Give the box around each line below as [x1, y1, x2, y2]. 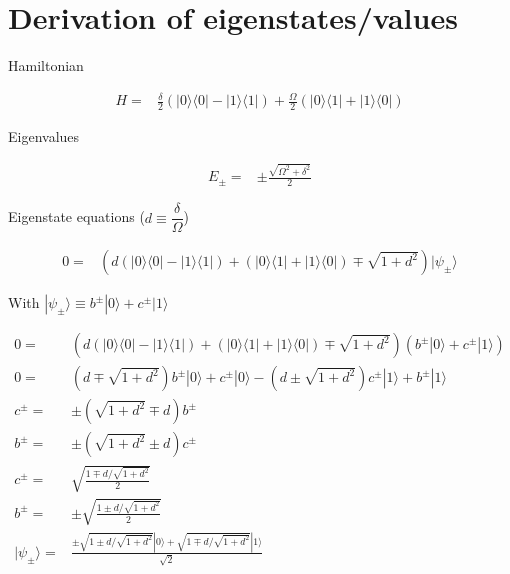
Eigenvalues [8, 126, 80, 147]
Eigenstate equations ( [8, 206, 145, 227]
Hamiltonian [8, 55, 84, 76]
